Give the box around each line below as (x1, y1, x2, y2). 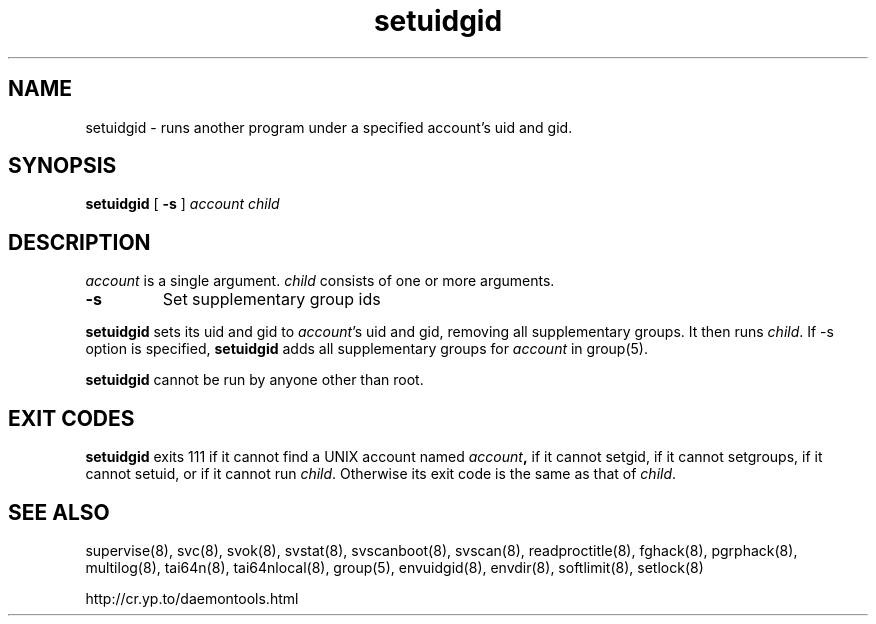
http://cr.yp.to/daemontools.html (85, 589, 299, 607)
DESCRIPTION (8, 229, 151, 255)
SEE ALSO (8, 499, 110, 525)
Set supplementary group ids (162, 289, 381, 310)
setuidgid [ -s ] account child (85, 195, 280, 213)
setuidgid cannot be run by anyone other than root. (85, 371, 424, 389)
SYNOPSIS (8, 153, 117, 179)
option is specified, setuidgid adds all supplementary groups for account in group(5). (85, 340, 648, 358)
